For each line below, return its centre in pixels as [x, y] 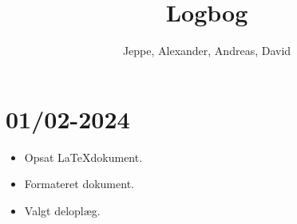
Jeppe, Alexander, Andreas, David [207, 51]
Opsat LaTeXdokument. [83, 157]
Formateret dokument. [79, 184]
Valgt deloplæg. [62, 210]
